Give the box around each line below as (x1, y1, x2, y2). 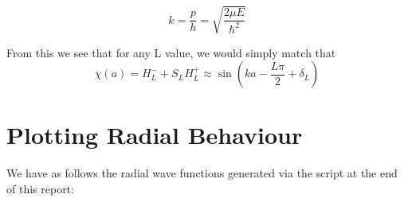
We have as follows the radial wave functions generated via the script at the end (6, 165, 398, 181)
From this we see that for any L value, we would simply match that (6, 44, 336, 60)
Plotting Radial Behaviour (6, 118, 303, 151)
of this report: (6, 180, 74, 196)
